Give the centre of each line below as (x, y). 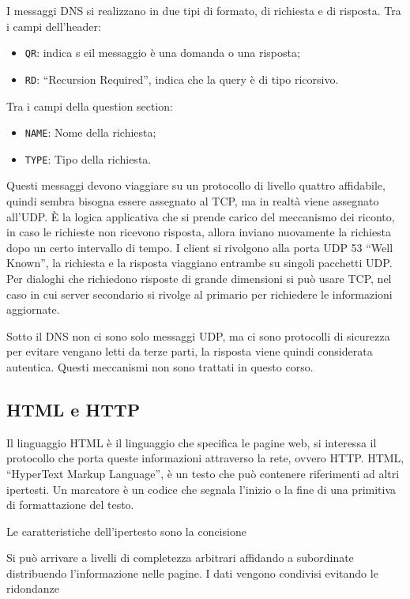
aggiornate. (33, 309)
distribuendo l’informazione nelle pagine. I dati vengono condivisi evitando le (192, 573)
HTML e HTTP (73, 409)
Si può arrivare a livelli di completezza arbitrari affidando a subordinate (180, 558)
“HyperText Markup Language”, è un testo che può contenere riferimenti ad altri (203, 473)
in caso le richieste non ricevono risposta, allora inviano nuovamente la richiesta (199, 232)
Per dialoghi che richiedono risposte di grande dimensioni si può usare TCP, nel (199, 278)
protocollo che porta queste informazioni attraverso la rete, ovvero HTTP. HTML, (205, 458)
